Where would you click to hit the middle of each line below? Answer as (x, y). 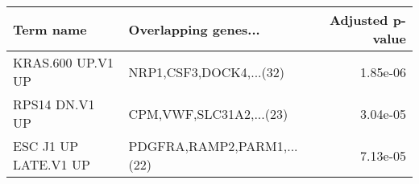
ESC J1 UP (46, 146)
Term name (50, 29)
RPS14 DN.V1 (54, 104)
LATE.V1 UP (52, 164)
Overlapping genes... (194, 29)
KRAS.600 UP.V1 (63, 62)
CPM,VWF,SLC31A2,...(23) (208, 113)
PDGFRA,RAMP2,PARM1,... (213, 146)
